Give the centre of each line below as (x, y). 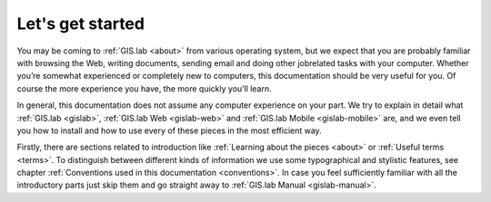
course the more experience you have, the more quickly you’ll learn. (144, 88)
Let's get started (81, 24)
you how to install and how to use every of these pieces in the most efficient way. (169, 130)
